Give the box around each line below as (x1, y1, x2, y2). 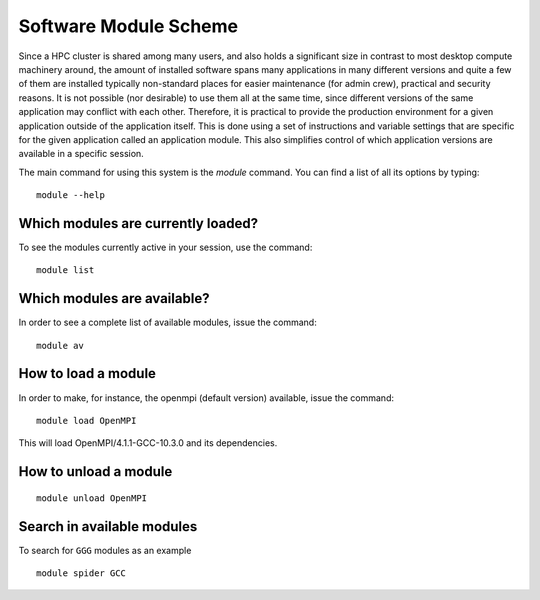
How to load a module (18, 365, 157, 382)
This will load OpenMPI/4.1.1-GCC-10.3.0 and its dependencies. (18, 437, 278, 449)
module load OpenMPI (36, 415, 137, 426)
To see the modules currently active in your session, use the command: (18, 241, 313, 253)
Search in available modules (18, 518, 198, 535)
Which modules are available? (18, 290, 210, 307)
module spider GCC (36, 568, 127, 579)
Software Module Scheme (18, 15, 239, 37)
